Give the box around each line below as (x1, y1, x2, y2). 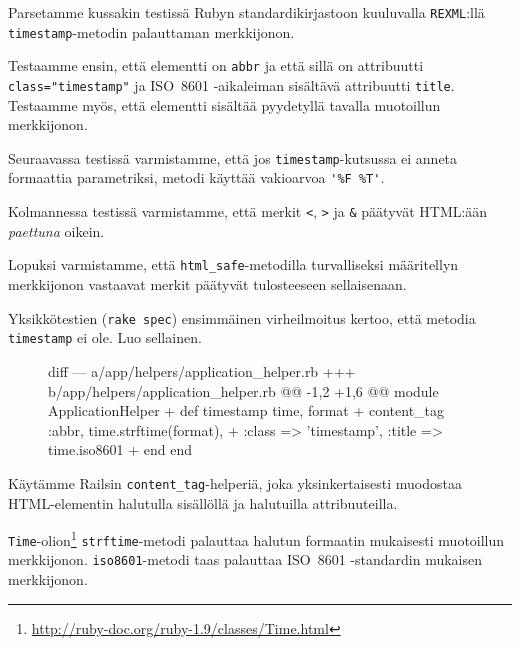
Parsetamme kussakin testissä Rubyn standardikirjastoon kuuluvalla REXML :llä (8, 2, 485, 22)
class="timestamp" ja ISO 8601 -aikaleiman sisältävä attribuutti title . (8, 74, 455, 95)
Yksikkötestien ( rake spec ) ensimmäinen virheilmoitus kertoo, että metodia (8, 307, 476, 328)
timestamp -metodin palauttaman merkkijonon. (8, 21, 295, 42)
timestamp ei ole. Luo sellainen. (8, 327, 202, 348)
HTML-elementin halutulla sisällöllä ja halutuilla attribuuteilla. (8, 492, 398, 513)
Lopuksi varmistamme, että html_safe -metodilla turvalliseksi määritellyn (8, 254, 459, 275)
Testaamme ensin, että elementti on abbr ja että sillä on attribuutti (8, 55, 424, 76)
